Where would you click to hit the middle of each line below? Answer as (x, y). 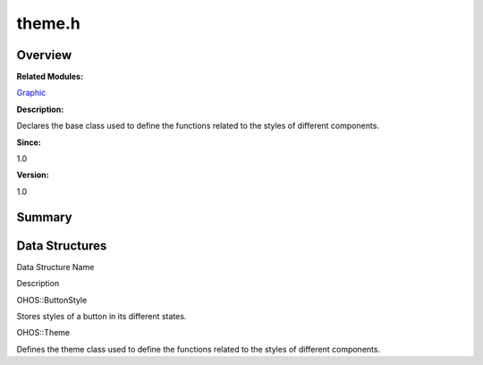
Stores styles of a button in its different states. (102, 316)
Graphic (31, 93)
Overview (44, 55)
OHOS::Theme (43, 333)
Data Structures (62, 246)
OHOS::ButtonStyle (52, 300)
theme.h (48, 23)
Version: (33, 175)
